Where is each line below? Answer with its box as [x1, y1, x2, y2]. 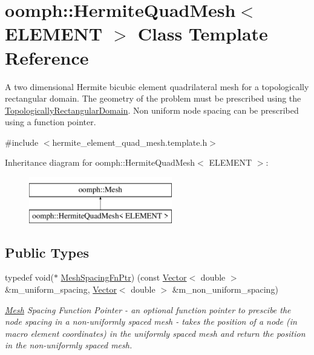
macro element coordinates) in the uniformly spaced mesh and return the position [5, 327, 306, 339]
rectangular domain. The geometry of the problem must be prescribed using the [5, 92, 301, 105]
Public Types [5, 243, 90, 261]
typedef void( [5, 271, 54, 284]
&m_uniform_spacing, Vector [5, 283, 117, 296]
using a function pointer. [5, 116, 96, 128]
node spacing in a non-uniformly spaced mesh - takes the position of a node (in [5, 315, 297, 328]
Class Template [137, 21, 268, 46]
